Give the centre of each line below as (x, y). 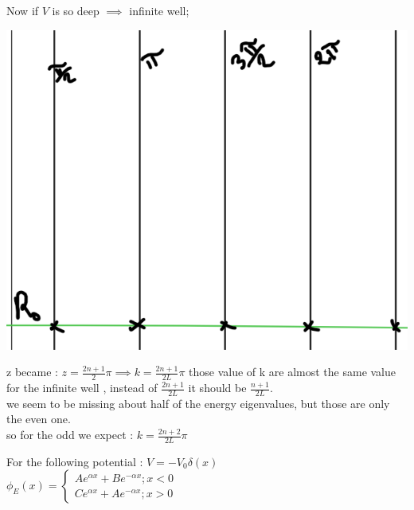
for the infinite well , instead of (82, 388)
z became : (32, 372)
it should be (217, 388)
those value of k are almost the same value (293, 372)
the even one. (39, 419)
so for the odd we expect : (70, 435)
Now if (23, 10)
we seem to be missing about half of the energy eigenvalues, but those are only (198, 403)
